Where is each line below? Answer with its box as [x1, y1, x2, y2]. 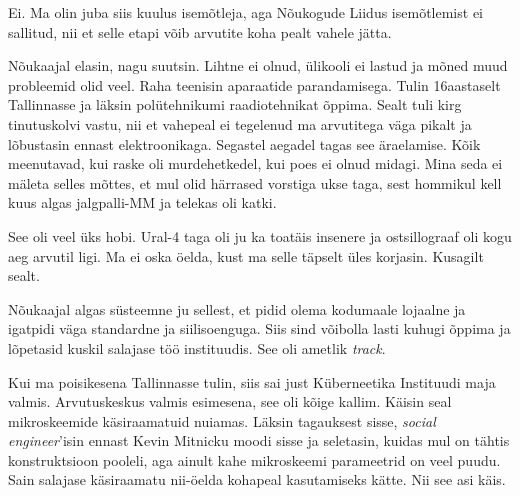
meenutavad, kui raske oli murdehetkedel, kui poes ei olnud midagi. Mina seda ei [8, 153, 503, 174]
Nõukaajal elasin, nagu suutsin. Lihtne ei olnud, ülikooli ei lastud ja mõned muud [8, 55, 508, 76]
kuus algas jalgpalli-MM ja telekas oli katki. [8, 192, 277, 213]
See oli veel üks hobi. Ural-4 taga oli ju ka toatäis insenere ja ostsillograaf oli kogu [8, 225, 512, 246]
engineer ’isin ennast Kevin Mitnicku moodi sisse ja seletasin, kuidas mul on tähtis [8, 430, 510, 451]
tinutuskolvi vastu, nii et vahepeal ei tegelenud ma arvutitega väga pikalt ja [8, 113, 472, 134]
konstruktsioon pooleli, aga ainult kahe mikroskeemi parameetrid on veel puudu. [8, 449, 501, 470]
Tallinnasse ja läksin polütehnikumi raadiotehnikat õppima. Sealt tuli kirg [8, 94, 462, 115]
